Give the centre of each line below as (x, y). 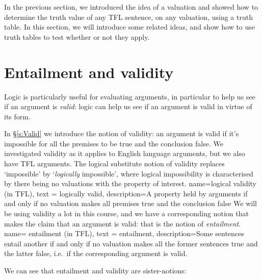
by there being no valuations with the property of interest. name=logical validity (130, 183)
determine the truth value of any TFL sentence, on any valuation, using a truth (128, 17)
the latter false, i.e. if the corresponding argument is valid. (96, 253)
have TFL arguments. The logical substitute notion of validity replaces (114, 163)
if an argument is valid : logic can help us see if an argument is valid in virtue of (128, 106)
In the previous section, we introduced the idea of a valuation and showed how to (131, 7)
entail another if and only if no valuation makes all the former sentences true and (131, 243)
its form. (17, 116)
